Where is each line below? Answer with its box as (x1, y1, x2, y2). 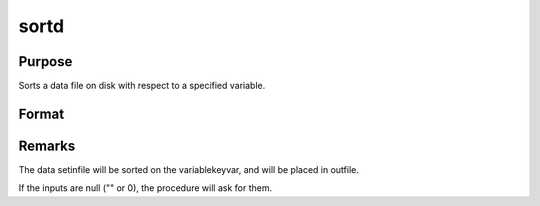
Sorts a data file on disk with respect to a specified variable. (18, 80, 266, 92)
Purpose (18, 53, 73, 70)
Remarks (18, 137, 76, 154)
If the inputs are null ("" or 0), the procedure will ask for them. (18, 182, 273, 194)
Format (18, 105, 65, 122)
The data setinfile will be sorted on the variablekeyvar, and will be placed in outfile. (18, 163, 359, 175)
